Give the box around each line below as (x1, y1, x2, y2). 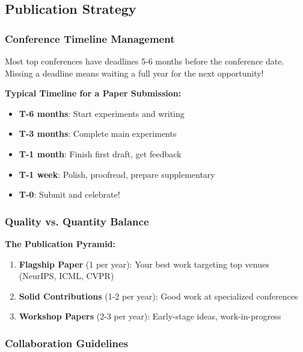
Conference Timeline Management (5, 31, 175, 46)
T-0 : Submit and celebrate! (19, 188, 120, 201)
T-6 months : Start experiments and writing (19, 107, 185, 119)
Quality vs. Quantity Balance (5, 213, 149, 228)
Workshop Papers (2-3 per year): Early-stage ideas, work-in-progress (19, 310, 281, 322)
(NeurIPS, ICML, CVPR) (19, 269, 114, 282)
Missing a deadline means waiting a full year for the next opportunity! (5, 66, 264, 79)
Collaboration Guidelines (5, 335, 128, 350)
